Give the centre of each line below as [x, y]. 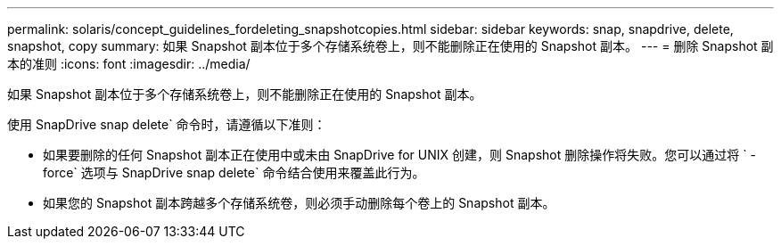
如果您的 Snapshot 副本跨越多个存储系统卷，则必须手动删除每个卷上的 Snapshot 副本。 [299, 203]
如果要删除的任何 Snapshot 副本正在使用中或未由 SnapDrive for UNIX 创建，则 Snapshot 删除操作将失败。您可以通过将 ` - [400, 155]
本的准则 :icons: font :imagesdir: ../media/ [129, 64]
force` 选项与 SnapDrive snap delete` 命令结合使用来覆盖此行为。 [234, 172]
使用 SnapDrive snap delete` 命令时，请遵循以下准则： [167, 124]
